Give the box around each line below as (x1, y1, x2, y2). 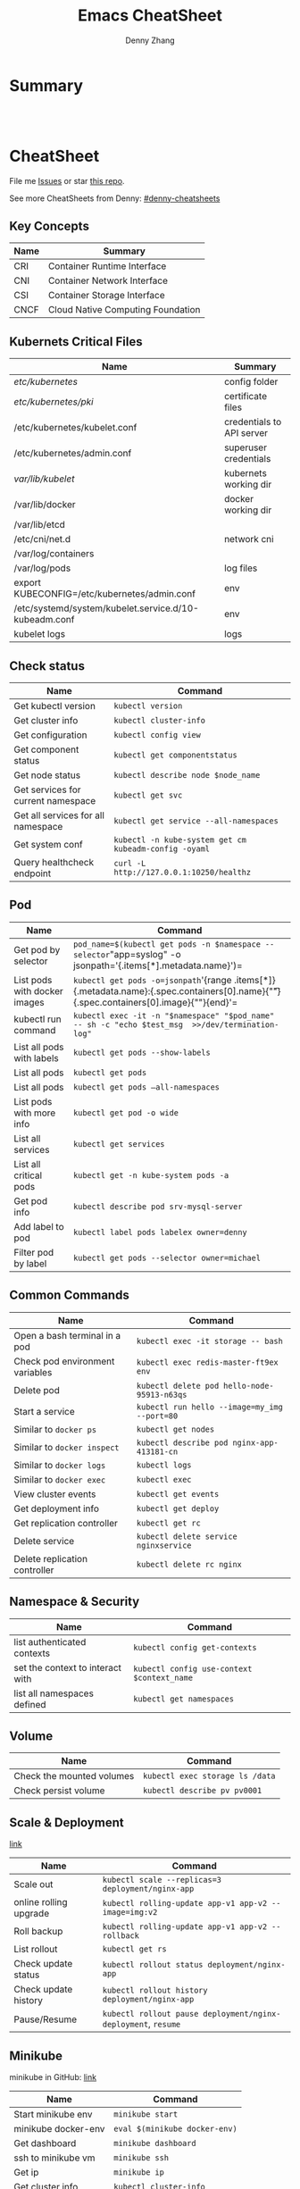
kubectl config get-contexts (133, 1642, 257, 1652)
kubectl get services (72, 1139, 165, 1149)
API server (224, 427, 269, 439)
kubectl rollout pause (102, 2009, 199, 2019)
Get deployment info (13, 1502, 100, 1515)
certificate (224, 390, 268, 403)
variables (13, 1366, 53, 1378)
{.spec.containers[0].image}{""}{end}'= (72, 996, 238, 1008)
